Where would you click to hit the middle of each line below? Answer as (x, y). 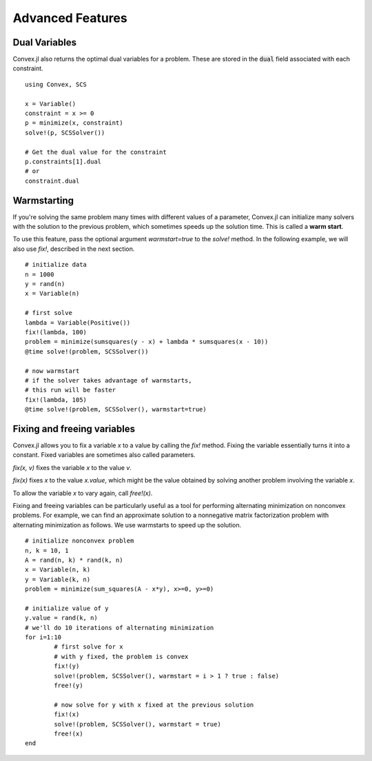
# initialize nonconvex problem (80, 541)
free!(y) (69, 685)
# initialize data (56, 265)
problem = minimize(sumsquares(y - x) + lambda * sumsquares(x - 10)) (147, 342)
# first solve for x (89, 647)
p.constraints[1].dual (63, 161)
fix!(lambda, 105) (56, 399)
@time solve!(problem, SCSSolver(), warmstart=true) (116, 409)
